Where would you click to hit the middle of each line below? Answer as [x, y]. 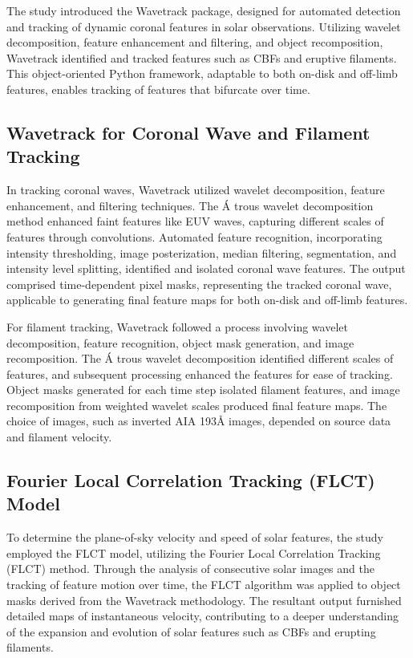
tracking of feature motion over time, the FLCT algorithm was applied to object [204, 585]
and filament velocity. [59, 437]
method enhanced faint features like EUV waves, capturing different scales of [195, 221]
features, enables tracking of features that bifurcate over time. [158, 89]
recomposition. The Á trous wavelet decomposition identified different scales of [200, 358]
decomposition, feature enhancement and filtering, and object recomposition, [195, 42]
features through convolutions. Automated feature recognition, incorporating [194, 236]
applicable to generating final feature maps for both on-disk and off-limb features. [207, 300]
